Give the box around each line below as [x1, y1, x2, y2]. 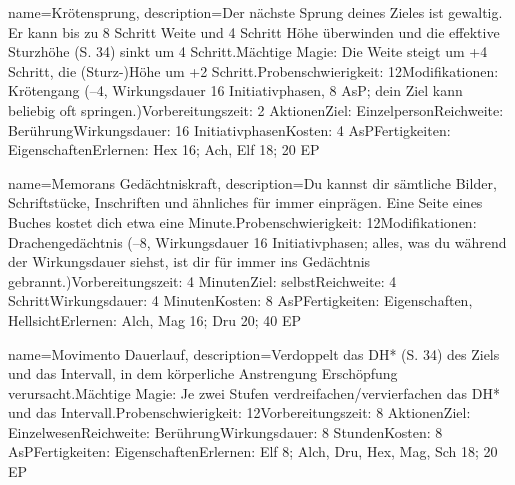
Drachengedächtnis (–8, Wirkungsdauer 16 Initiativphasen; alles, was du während [8, 231, 507, 252]
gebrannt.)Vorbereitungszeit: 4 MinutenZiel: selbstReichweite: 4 [8, 270, 397, 291]
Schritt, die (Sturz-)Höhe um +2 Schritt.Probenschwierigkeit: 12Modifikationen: [8, 60, 499, 81]
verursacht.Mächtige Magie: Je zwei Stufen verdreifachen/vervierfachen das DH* [8, 382, 500, 403]
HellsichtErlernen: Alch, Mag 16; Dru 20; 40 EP [8, 309, 302, 330]
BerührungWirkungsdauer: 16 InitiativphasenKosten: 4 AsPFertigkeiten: [8, 119, 451, 140]
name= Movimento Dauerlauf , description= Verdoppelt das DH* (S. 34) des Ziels [8, 343, 500, 364]
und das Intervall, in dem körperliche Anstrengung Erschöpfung [8, 363, 398, 384]
